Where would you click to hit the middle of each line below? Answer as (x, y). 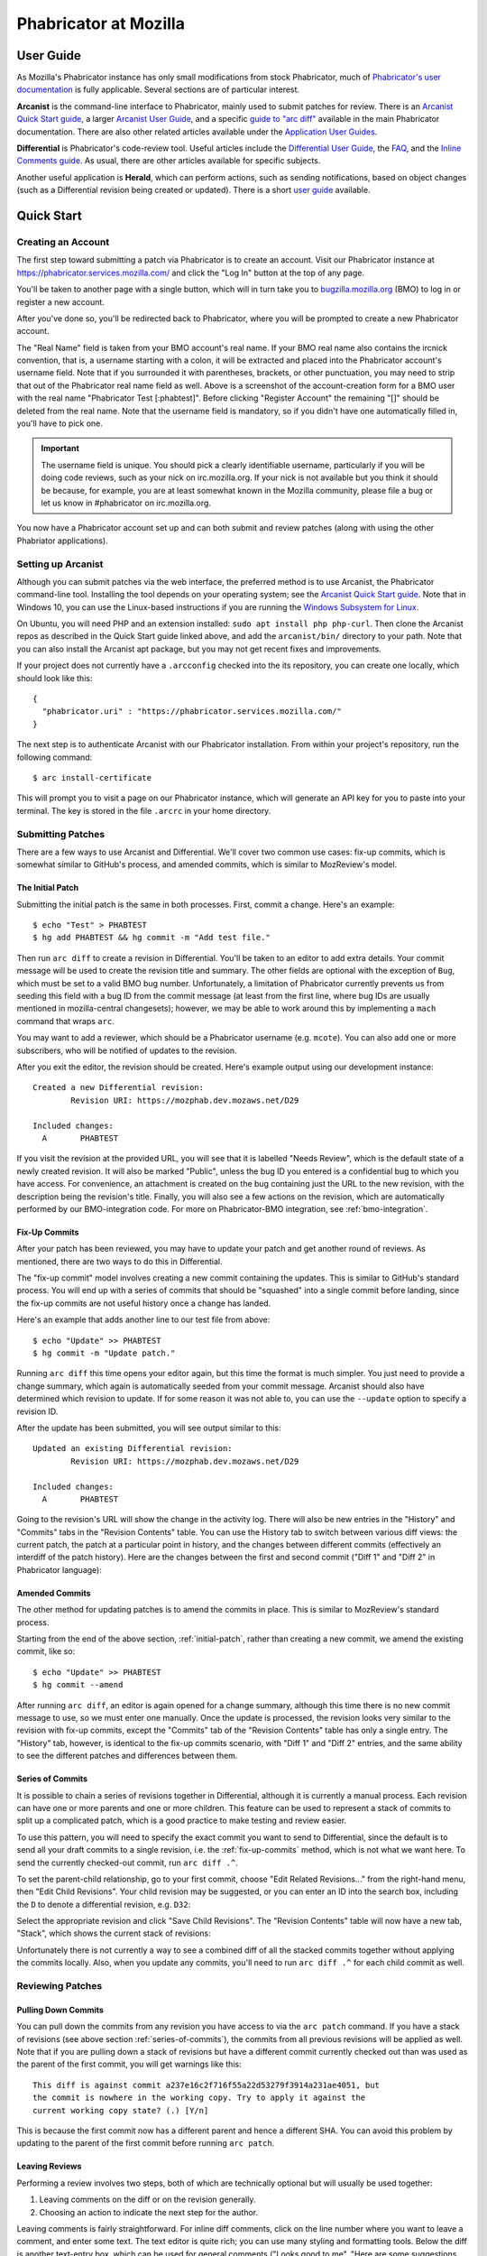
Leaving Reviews (49, 2167)
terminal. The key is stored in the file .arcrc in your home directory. (144, 810)
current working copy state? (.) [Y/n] (121, 2110)
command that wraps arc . (65, 1021)
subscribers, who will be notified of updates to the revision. (127, 1050)
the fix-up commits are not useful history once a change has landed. (144, 1303)
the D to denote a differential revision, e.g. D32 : (104, 1904)
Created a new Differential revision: (119, 1088)
